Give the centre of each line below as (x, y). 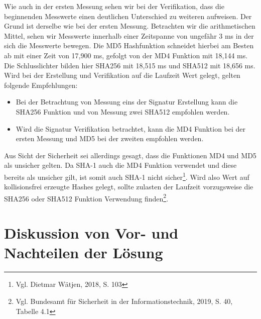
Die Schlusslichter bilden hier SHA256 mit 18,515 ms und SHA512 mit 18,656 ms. (130, 65)
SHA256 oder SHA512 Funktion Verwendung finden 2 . (86, 197)
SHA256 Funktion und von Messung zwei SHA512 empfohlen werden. (123, 111)
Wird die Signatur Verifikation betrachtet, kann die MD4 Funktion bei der (131, 128)
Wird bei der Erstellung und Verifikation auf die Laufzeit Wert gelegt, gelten (122, 75)
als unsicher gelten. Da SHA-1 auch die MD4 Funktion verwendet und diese (120, 165)
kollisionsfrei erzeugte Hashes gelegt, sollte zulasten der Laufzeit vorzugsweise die (129, 187)
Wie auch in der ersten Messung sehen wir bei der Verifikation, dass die (114, 6)
